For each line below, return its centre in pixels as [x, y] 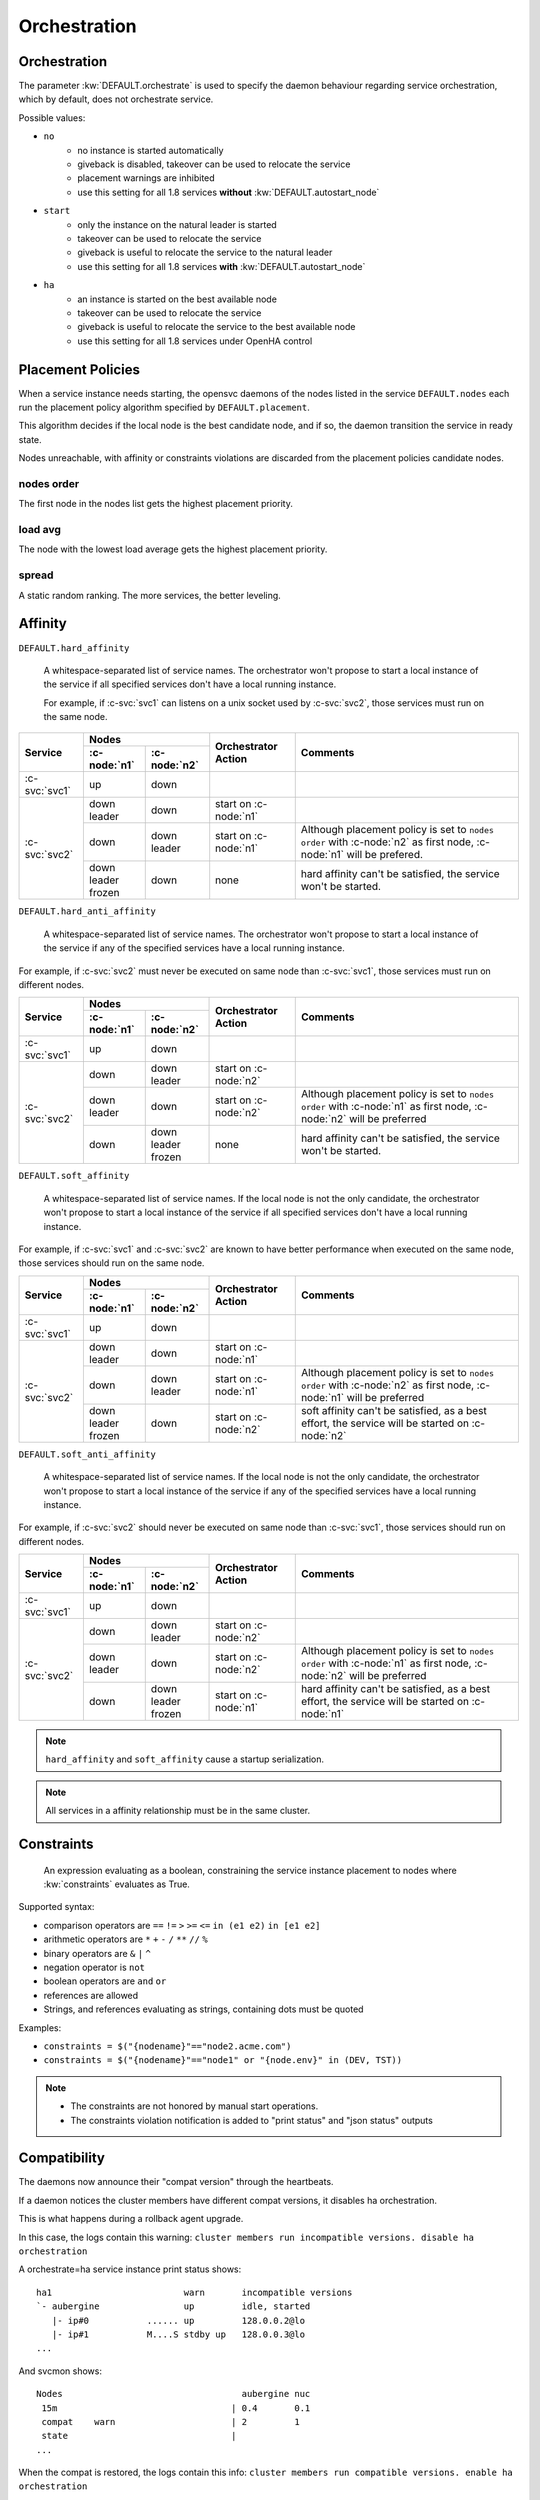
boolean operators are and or [105, 1981]
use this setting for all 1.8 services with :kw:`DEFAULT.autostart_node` [221, 266]
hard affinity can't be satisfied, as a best [395, 1689]
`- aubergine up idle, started [173, 2306]
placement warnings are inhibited [146, 178]
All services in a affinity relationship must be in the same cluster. [177, 1811]
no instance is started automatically [150, 150]
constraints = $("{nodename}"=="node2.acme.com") [167, 2046]
